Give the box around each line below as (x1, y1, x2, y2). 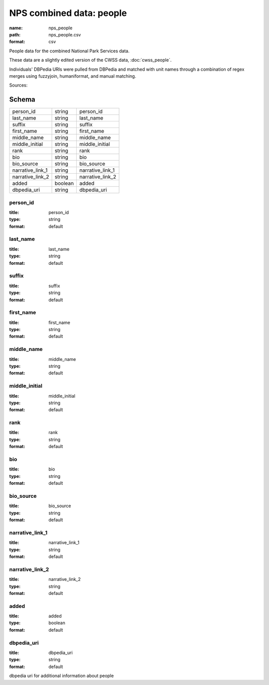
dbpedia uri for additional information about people (9, 673, 114, 679)
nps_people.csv (48, 31, 81, 37)
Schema (9, 95, 36, 104)
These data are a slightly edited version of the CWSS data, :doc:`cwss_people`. (9, 57, 172, 63)
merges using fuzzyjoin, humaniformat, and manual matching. (9, 73, 136, 79)
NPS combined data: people (9, 7, 127, 18)
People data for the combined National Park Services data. (9, 48, 130, 54)
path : (9, 31, 21, 37)
